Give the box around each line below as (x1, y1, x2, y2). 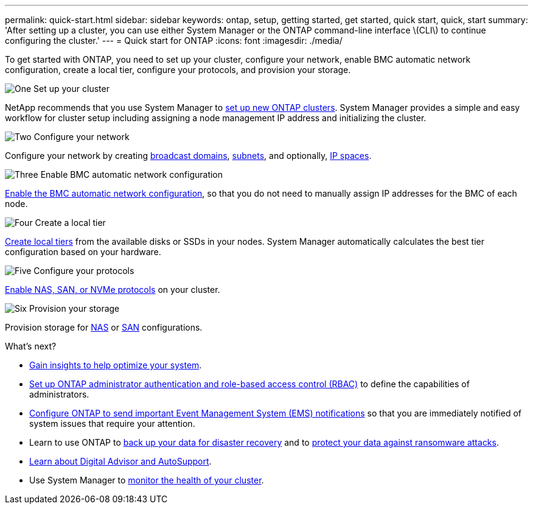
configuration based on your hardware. (5, 247, 161, 257)
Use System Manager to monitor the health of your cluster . (29, 475, 264, 485)
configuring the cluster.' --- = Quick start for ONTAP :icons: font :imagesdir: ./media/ (5, 35, 343, 46)
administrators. (29, 389, 89, 399)
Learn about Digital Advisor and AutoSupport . (29, 456, 212, 466)
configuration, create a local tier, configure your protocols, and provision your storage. (5, 65, 351, 75)
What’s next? (5, 341, 57, 351)
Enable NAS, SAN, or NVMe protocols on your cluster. (5, 284, 220, 295)
